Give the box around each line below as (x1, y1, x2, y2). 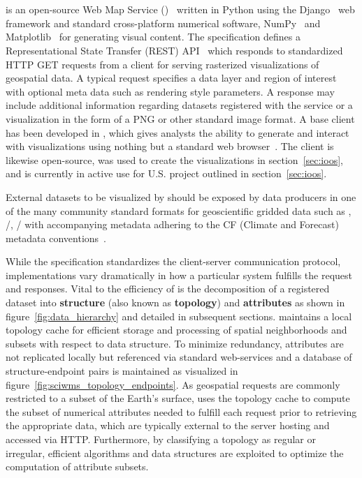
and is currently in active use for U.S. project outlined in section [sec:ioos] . (6, 166, 327, 181)
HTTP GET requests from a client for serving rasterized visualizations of (6, 57, 319, 71)
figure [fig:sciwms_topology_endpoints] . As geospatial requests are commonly (6, 377, 340, 391)
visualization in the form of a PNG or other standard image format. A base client (6, 111, 355, 126)
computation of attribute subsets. (6, 459, 149, 474)
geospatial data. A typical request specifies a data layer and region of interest (6, 70, 337, 85)
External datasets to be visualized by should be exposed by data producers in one (6, 189, 356, 204)
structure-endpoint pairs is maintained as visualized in (6, 364, 238, 378)
